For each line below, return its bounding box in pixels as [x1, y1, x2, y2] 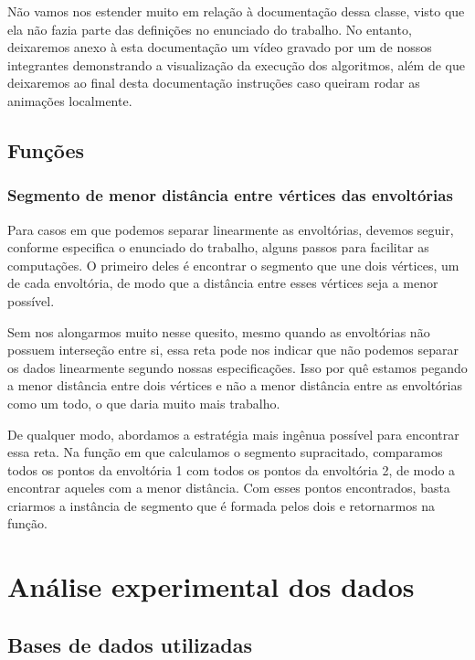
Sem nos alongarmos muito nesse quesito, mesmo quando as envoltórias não [7, 322, 430, 341]
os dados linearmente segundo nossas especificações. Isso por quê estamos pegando [7, 357, 468, 377]
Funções [7, 135, 85, 164]
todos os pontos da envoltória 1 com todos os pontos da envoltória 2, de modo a [7, 460, 456, 479]
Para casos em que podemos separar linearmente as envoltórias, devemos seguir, [7, 219, 454, 239]
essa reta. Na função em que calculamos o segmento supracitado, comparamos [7, 442, 443, 462]
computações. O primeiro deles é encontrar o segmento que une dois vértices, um [7, 255, 459, 274]
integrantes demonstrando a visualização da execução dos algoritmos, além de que [7, 55, 465, 74]
